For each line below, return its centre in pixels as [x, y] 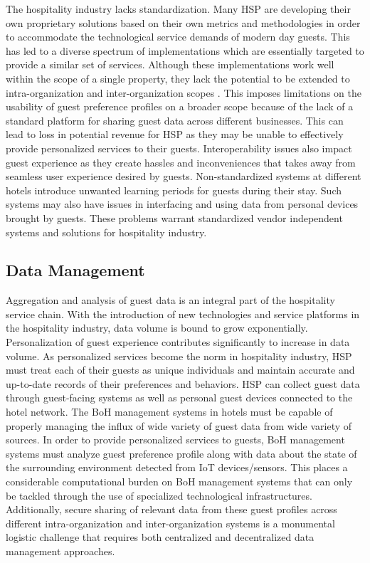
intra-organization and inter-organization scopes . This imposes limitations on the [184, 92]
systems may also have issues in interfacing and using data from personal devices [182, 204]
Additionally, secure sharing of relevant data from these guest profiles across [171, 509]
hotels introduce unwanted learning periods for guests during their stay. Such [174, 190]
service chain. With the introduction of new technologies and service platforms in [183, 314]
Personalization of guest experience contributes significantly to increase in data [178, 342]
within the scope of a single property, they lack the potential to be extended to [178, 78]
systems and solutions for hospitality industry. [106, 232]
